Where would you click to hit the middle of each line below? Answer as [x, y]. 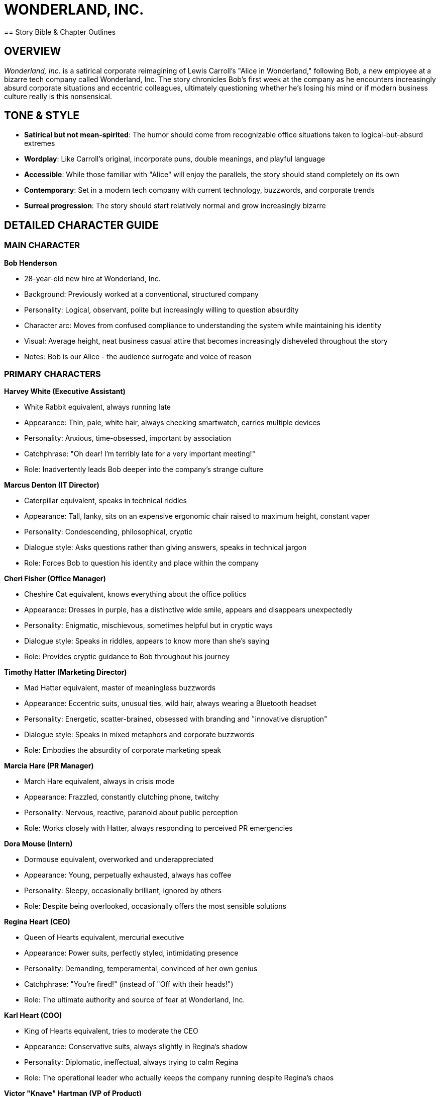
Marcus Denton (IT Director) [52, 485]
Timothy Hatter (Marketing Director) [66, 672]
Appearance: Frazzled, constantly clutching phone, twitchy [122, 797]
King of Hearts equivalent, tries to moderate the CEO [111, 1031]
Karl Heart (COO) [33, 1015]
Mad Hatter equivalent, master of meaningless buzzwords [120, 688]
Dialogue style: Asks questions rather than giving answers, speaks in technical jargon [166, 547]
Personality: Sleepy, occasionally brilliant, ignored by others [123, 891]
